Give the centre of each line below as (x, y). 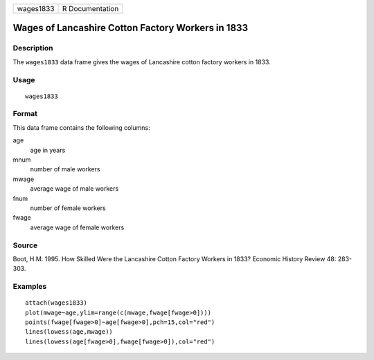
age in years (48, 150)
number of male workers (65, 169)
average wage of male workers (74, 189)
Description (33, 48)
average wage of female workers (77, 227)
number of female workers (68, 208)
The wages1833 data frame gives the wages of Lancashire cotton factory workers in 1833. (142, 61)
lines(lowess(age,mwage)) (69, 332)
